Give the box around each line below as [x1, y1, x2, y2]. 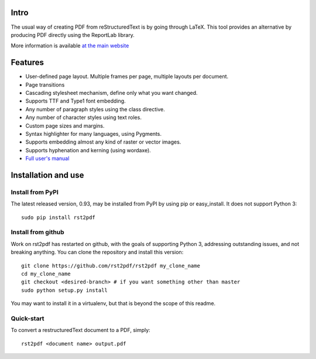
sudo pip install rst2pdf [21, 214, 96, 221]
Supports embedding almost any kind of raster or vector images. [25, 138, 181, 146]
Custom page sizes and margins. [25, 122, 105, 129]
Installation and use [11, 170, 84, 180]
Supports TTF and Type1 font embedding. [25, 97, 126, 105]
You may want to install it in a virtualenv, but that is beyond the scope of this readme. [11, 300, 216, 307]
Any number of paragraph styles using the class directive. [25, 105, 165, 112]
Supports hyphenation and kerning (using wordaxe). [25, 146, 152, 153]
